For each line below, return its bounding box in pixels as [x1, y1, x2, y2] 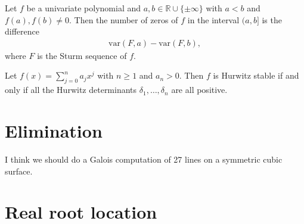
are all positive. [171, 83, 228, 96]
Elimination [5, 118, 103, 142]
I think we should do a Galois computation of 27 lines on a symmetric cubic [5, 153, 283, 165]
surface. [5, 164, 33, 177]
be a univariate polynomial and [26, 2, 141, 14]
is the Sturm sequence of [37, 49, 127, 61]
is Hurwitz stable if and [213, 69, 299, 82]
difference [5, 25, 39, 38]
